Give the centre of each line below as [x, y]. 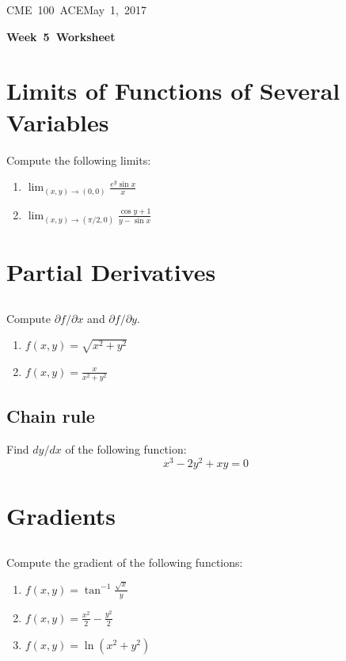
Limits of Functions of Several [173, 91]
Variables [58, 122]
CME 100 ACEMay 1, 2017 [76, 9]
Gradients [61, 516]
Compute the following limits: [79, 160]
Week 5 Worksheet [61, 36]
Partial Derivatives [111, 271]
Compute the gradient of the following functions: [125, 562]
